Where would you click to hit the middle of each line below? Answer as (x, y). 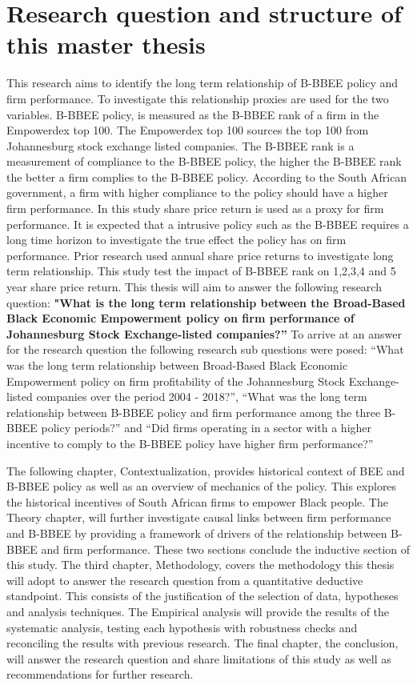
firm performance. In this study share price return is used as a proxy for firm (195, 208)
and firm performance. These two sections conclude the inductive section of (225, 549)
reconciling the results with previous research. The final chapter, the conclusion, (202, 643)
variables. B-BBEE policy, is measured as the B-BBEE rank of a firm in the (193, 114)
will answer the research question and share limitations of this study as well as (199, 658)
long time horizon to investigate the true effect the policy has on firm (176, 240)
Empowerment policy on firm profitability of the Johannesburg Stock (176, 381)
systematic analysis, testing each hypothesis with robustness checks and (182, 627)
